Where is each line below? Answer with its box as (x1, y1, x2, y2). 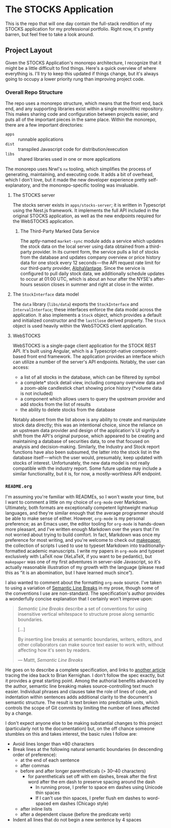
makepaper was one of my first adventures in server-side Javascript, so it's (5, 559, 161, 565)
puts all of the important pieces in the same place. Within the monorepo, (5, 116, 157, 123)
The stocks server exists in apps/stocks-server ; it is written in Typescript (12, 202, 166, 208)
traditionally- (138, 542, 165, 549)
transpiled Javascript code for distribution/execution (18, 146, 128, 153)
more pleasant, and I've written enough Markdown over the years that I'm (5, 526, 159, 533)
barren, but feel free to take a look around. (5, 31, 94, 37)
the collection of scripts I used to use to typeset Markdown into (5, 542, 138, 549)
